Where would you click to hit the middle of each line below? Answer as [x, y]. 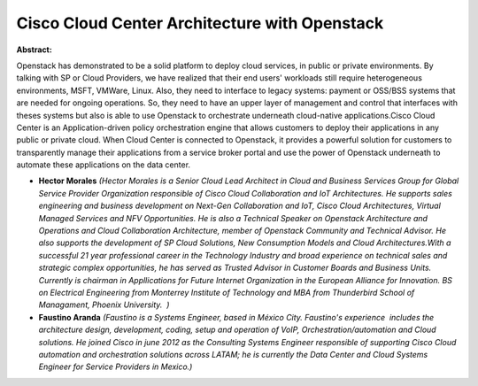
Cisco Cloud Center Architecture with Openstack [200, 23]
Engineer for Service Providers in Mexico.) [116, 367]
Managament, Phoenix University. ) [104, 305]
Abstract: [34, 50]
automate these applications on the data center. [103, 165]
